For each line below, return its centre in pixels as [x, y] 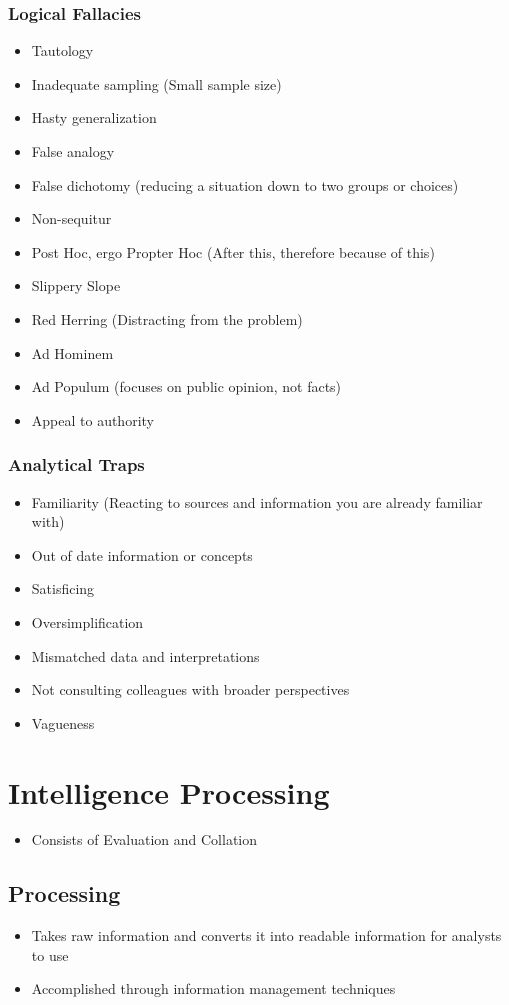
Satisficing [63, 588]
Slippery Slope [76, 285]
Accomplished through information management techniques [213, 988]
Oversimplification [87, 621]
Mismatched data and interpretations [145, 655]
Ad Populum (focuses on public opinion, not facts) [186, 386]
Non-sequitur [71, 218]
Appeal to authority [92, 419]
